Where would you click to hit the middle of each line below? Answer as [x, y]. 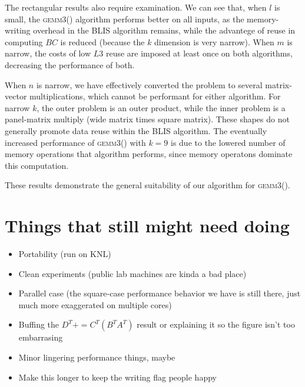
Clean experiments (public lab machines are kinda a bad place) [132, 273]
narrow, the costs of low [48, 53]
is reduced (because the [102, 41]
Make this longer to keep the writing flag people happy [117, 377]
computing [24, 41]
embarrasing [41, 337]
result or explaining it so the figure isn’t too [216, 324]
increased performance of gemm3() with [75, 142]
